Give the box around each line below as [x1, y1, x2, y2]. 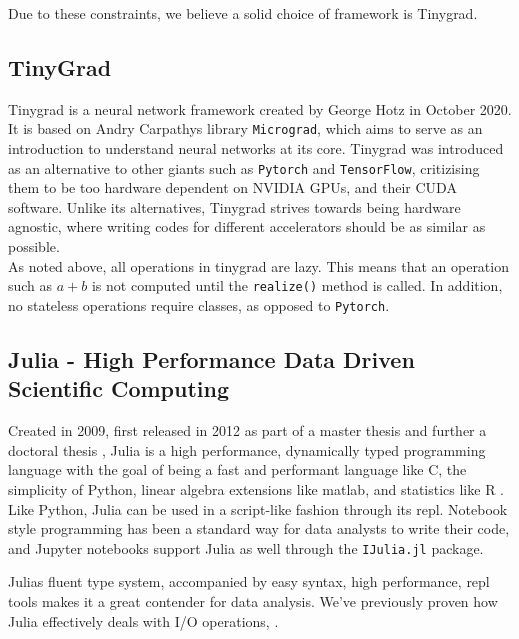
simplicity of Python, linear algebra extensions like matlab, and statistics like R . [8, 478, 505, 499]
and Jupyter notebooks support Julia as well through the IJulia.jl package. [8, 537, 484, 558]
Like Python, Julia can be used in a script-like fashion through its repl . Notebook [8, 498, 508, 519]
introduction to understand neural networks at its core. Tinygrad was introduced [8, 138, 504, 159]
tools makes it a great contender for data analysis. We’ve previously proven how [8, 590, 498, 611]
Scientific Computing [8, 373, 230, 404]
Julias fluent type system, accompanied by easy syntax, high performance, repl [8, 571, 490, 592]
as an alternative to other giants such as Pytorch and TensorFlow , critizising [8, 157, 480, 178]
